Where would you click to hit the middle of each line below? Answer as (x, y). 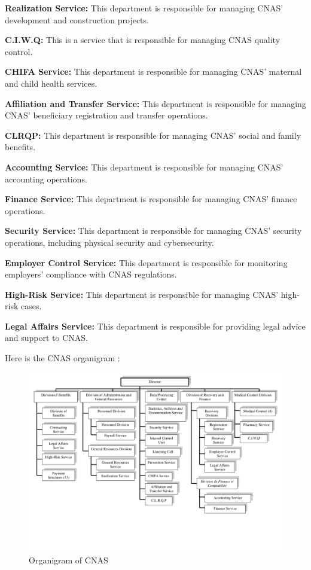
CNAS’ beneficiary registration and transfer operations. (106, 115)
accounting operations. (46, 179)
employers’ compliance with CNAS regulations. (91, 274)
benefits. (20, 147)
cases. (31, 306)
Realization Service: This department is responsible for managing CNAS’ (144, 8)
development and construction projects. (77, 19)
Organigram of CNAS (68, 560)
